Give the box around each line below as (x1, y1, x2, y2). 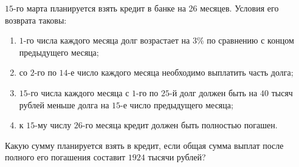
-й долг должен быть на (169, 86, 258, 99)
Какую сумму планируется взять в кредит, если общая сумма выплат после (5, 139, 284, 151)
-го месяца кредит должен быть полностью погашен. (82, 119, 278, 131)
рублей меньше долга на (19, 98, 109, 111)
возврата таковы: (5, 13, 67, 26)
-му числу (35, 119, 72, 131)
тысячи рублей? (148, 151, 206, 163)
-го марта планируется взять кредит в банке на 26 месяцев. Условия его (13, 2, 279, 14)
